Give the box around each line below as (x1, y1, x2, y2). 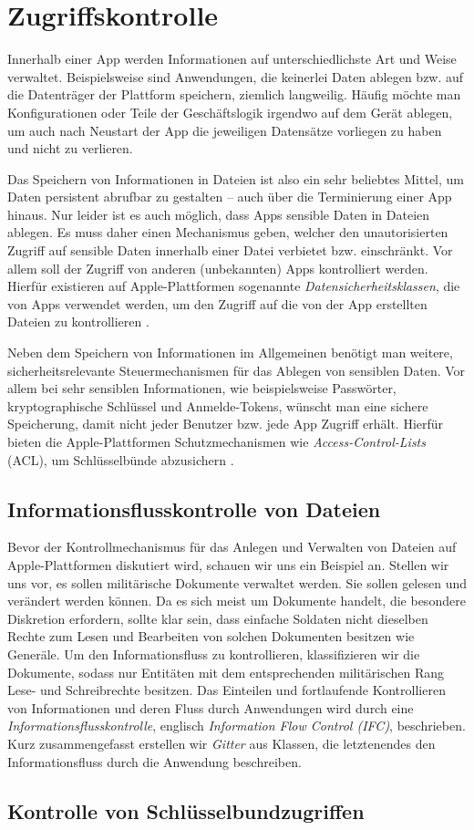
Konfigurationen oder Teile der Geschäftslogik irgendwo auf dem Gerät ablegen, (7, 102, 453, 121)
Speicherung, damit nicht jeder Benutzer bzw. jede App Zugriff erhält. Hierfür (7, 414, 444, 433)
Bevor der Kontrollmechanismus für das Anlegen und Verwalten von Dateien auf (7, 537, 457, 556)
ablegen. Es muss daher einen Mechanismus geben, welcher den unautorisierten (7, 223, 448, 242)
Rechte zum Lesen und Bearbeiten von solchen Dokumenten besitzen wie (7, 627, 415, 646)
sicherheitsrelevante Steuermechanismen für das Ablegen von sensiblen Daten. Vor (7, 360, 466, 379)
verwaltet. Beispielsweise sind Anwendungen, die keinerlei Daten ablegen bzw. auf (7, 67, 464, 86)
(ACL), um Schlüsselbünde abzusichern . (7, 450, 234, 469)
